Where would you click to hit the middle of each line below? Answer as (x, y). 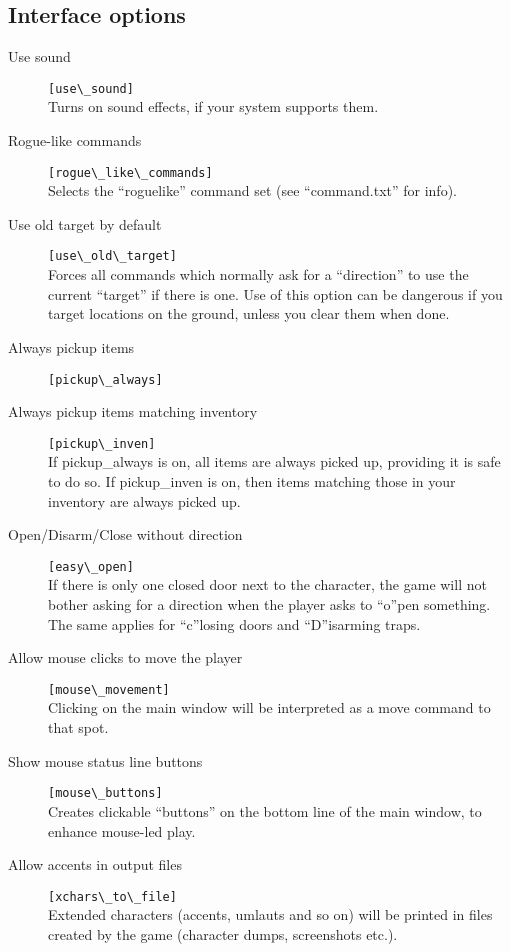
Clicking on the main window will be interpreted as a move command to (269, 707)
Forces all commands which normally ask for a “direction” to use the (258, 274)
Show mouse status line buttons (105, 760)
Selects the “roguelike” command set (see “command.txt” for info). (252, 190)
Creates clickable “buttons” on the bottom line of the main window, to (265, 810)
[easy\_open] (91, 566)
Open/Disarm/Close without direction (125, 534)
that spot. (78, 727)
